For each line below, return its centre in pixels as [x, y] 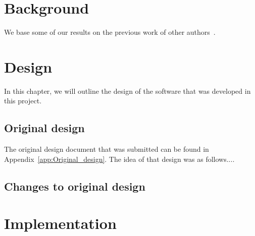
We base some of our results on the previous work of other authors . [110, 32]
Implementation [60, 223]
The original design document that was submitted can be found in [107, 149]
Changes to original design [75, 186]
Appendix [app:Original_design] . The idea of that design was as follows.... [119, 159]
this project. [23, 101]
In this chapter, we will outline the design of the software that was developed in [127, 91]
